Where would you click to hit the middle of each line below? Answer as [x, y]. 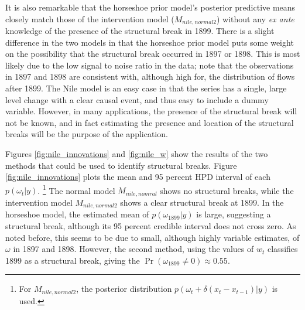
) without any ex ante [255, 18]
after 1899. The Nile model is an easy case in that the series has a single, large [146, 88]
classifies [282, 249]
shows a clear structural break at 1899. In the [202, 202]
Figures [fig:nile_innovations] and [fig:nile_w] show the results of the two [137, 153]
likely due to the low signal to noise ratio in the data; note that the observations [150, 65]
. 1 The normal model [76, 189]
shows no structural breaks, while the [227, 190]
